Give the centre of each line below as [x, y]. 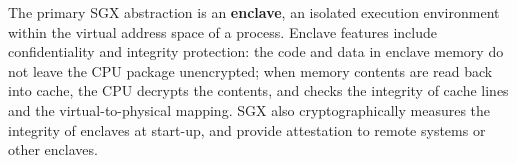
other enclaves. [53, 149]
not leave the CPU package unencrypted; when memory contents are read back [250, 70]
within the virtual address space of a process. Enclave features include [222, 31]
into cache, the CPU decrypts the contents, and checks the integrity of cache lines [258, 90]
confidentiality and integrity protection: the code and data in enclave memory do [256, 51]
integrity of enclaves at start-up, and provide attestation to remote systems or [247, 129]
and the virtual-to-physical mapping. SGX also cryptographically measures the [249, 109]
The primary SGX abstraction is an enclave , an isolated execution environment [254, 12]
